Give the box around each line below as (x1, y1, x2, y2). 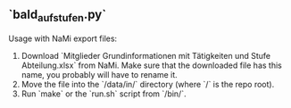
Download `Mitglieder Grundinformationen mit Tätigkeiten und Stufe (21, 51, 271, 61)
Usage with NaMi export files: (8, 33, 118, 44)
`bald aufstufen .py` (8, 7, 107, 25)
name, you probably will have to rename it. (21, 70, 178, 79)
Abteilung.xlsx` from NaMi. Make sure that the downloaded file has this (21, 60, 282, 71)
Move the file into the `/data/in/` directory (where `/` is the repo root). (21, 79, 275, 89)
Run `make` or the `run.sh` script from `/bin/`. (21, 88, 187, 99)
